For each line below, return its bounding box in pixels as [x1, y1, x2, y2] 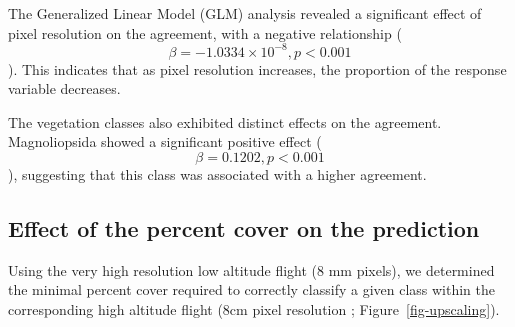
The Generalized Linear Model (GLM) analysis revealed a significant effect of [8, 3, 482, 23]
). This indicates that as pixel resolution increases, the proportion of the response [8, 58, 507, 79]
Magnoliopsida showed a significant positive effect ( [8, 131, 322, 152]
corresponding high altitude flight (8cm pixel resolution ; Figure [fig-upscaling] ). [8, 299, 500, 320]
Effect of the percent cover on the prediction [8, 213, 480, 244]
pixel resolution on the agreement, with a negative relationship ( [8, 22, 402, 43]
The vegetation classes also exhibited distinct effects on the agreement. [8, 111, 442, 132]
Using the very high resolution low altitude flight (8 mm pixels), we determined [8, 259, 495, 280]
